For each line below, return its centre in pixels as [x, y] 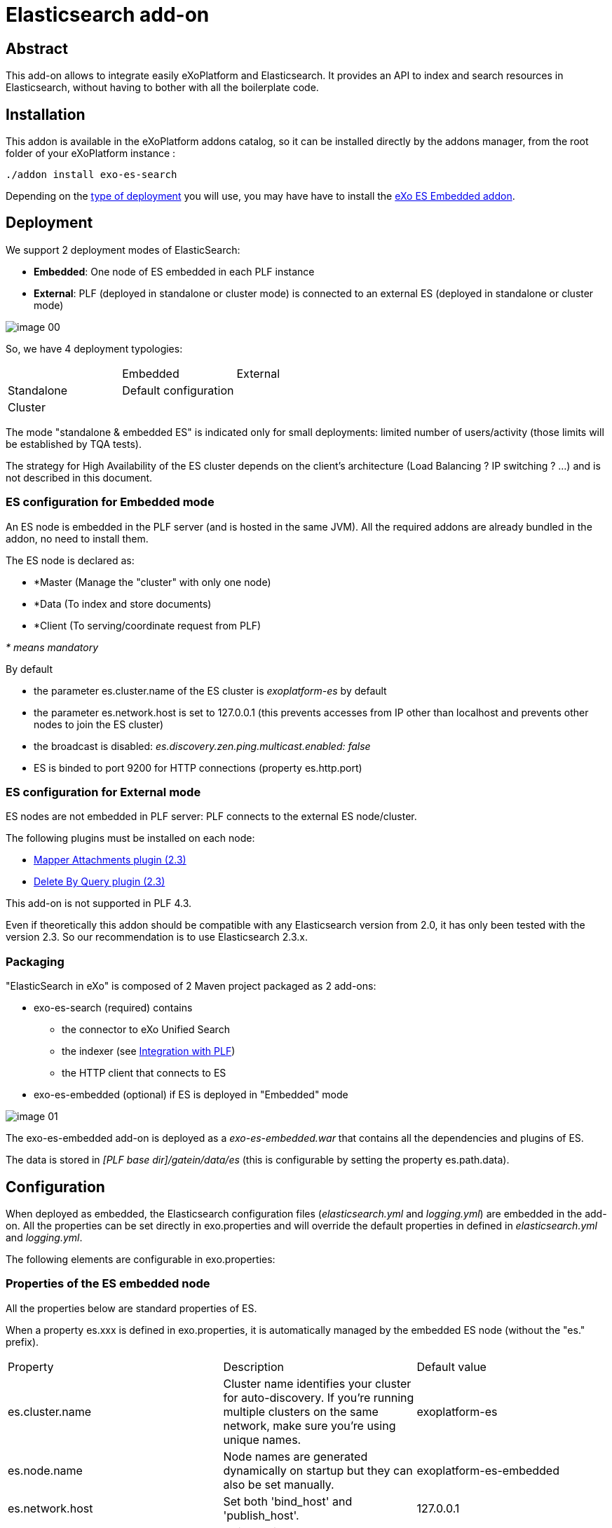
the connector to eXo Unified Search [146, 1030]
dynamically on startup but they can [318, 1470]
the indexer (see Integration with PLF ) [149, 1051]
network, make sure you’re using [310, 1425]
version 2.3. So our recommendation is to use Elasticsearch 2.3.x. [157, 937]
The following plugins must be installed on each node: [130, 838]
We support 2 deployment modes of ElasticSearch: [123, 250]
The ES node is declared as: [70, 560]
